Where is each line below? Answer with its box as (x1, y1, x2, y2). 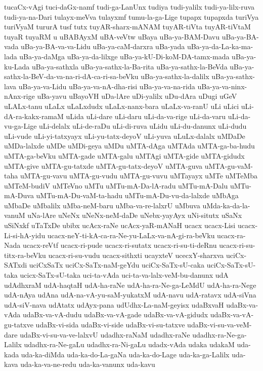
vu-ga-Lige (4, 121, 37, 131)
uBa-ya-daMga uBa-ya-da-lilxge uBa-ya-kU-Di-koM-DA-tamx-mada (19, 51, 230, 61)
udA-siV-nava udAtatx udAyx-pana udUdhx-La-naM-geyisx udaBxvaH (4, 299, 224, 310)
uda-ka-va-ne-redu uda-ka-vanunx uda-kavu (20, 359, 155, 369)
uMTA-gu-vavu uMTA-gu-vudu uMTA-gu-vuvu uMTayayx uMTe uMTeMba (20, 170, 257, 181)
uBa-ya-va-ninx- (197, 81, 247, 91)
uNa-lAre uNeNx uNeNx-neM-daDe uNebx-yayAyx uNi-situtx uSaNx (27, 210, 242, 220)
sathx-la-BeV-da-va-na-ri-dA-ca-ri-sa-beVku (4, 71, 139, 82)
